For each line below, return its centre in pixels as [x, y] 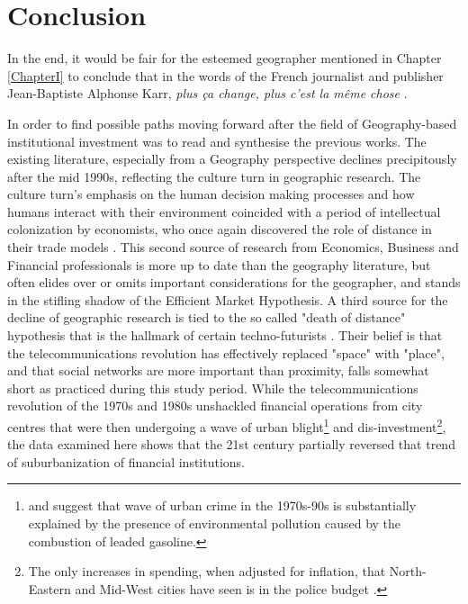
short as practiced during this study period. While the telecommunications [213, 388]
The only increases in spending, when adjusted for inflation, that [207, 571]
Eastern [49, 588]
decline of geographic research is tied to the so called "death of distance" [207, 317]
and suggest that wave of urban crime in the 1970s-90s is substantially [222, 505]
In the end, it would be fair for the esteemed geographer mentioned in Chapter [225, 58]
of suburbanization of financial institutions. [126, 461]
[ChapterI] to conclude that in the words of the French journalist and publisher [225, 75]
